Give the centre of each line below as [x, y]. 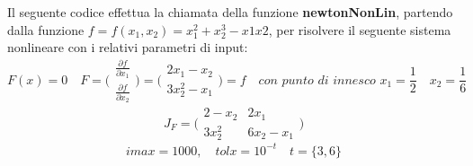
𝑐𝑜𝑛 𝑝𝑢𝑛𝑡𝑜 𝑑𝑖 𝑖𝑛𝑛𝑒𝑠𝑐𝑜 [317, 80]
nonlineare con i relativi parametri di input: [128, 47]
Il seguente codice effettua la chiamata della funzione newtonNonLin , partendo [230, 12]
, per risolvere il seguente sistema [360, 29]
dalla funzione [46, 29]
